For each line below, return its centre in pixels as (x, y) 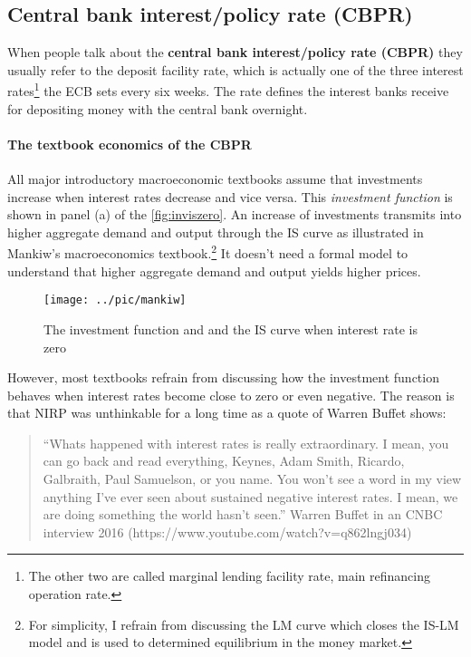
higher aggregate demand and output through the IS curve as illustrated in (216, 232)
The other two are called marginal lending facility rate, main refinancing (229, 576)
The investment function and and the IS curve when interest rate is (231, 328)
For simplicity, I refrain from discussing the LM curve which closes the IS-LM (244, 624)
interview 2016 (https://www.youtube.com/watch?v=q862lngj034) (227, 531)
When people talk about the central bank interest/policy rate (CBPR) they (235, 52)
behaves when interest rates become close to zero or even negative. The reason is (231, 395)
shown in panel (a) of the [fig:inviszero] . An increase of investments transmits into (235, 214)
